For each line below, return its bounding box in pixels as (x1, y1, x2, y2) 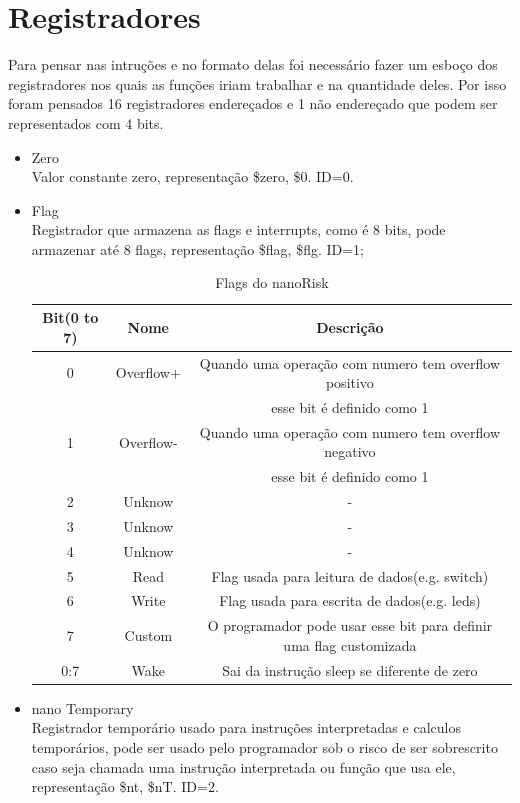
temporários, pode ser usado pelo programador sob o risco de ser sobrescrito (31, 737, 498, 757)
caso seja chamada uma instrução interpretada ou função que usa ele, (31, 756, 456, 777)
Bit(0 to (42, 307, 99, 328)
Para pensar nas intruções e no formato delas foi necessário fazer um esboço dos (8, 54, 498, 75)
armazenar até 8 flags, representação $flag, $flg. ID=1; (31, 238, 365, 259)
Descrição (316, 316, 384, 337)
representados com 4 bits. (8, 112, 164, 133)
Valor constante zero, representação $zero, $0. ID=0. (31, 166, 354, 187)
